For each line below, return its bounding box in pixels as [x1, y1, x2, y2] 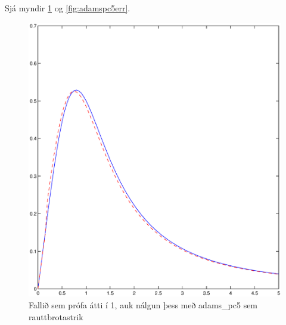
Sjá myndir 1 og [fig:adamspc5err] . [5, 2, 130, 14]
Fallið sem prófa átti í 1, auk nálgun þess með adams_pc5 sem [29, 299, 258, 311]
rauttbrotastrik [29, 310, 83, 323]
